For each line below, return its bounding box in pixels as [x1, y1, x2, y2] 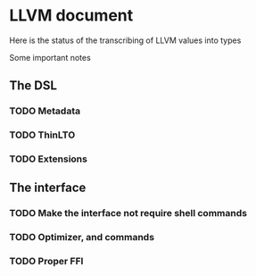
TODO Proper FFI [9, 255, 84, 268]
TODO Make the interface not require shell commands [9, 207, 248, 220]
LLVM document [9, 5, 134, 26]
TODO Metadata [9, 105, 81, 117]
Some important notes [9, 52, 91, 63]
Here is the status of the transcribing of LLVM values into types [9, 35, 242, 46]
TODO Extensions [9, 153, 87, 165]
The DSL [9, 78, 58, 94]
